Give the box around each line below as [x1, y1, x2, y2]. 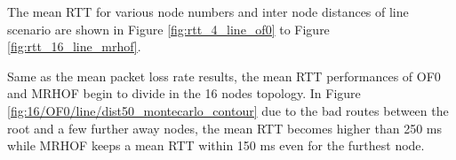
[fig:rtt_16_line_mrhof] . [7, 37, 141, 56]
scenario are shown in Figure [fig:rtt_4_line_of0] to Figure [7, 19, 330, 38]
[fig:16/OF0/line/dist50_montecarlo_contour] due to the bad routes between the [7, 101, 449, 119]
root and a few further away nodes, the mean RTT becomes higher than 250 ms [7, 118, 442, 137]
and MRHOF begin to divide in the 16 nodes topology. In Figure [7, 84, 361, 103]
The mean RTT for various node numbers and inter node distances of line [7, 3, 409, 20]
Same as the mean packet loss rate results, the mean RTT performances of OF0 [7, 66, 441, 85]
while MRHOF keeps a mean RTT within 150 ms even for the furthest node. [7, 136, 425, 155]
